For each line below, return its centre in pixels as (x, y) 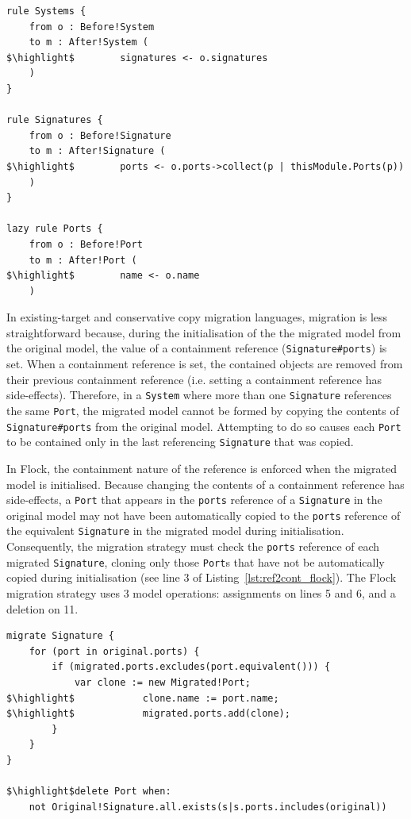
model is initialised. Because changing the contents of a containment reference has (205, 484)
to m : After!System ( (88, 42)
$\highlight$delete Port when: (89, 792)
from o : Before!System (92, 27)
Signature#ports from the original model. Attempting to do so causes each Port (204, 426)
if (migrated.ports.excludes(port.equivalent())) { (191, 667)
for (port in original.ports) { (114, 651)
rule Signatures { (55, 120)
